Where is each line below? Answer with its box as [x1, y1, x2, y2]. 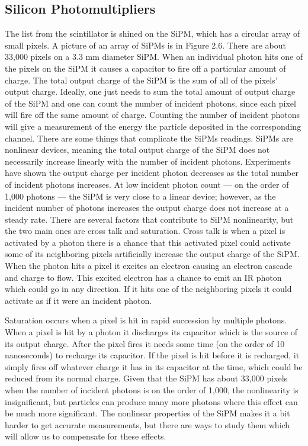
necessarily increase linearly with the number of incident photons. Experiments [5, 155, 291, 167]
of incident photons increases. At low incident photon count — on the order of [5, 178, 289, 190]
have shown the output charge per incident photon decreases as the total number [5, 166, 299, 179]
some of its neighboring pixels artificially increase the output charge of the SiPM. [5, 248, 300, 260]
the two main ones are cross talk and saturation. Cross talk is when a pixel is [5, 224, 285, 237]
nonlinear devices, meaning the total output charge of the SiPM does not [5, 143, 270, 156]
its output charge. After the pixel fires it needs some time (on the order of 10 [5, 337, 285, 349]
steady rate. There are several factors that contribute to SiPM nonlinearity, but [5, 213, 294, 225]
